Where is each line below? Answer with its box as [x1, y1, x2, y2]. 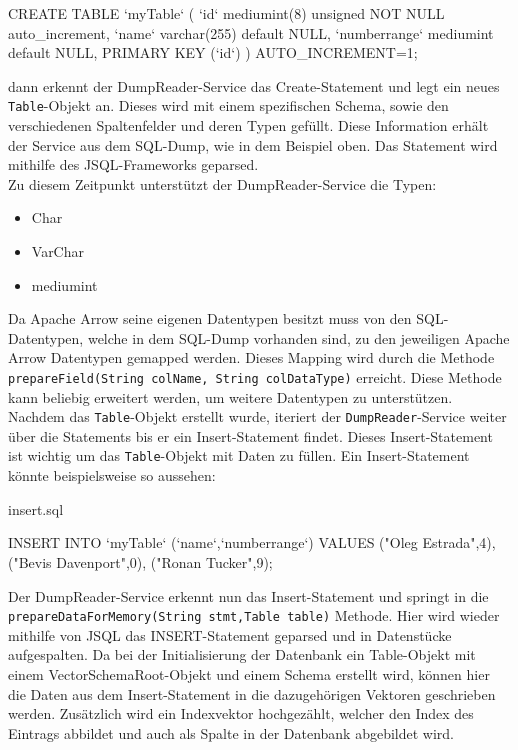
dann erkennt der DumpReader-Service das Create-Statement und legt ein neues [8, 75, 500, 96]
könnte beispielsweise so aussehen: [8, 465, 216, 486]
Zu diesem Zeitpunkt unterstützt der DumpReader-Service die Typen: [8, 173, 437, 194]
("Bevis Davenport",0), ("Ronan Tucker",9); [8, 551, 273, 572]
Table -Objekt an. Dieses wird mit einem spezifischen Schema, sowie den [8, 95, 449, 116]
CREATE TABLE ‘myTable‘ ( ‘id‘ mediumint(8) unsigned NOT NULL [8, 3, 445, 23]
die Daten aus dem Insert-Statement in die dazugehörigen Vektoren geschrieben [8, 683, 496, 704]
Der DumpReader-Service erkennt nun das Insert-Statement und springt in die [8, 585, 489, 606]
